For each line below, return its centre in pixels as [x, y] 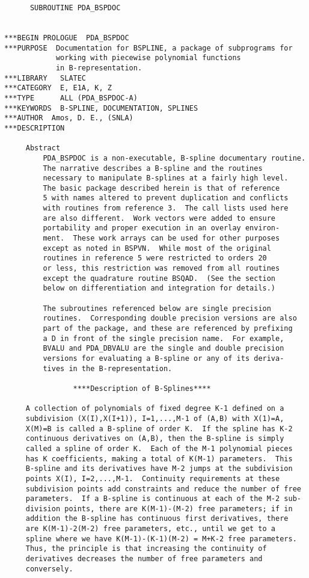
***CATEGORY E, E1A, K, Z [58, 88]
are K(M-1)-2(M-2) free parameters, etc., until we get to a [151, 529]
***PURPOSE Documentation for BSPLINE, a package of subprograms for [148, 48]
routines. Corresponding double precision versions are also [170, 318]
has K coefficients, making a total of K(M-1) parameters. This [159, 459]
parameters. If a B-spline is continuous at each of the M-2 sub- [163, 499]
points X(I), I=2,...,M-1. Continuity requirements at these [153, 478]
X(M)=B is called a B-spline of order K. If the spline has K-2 [159, 429]
